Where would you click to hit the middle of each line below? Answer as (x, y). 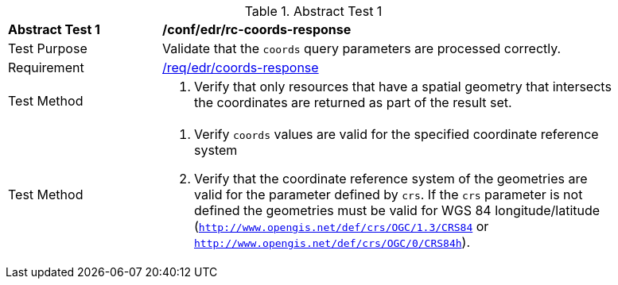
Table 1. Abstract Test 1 (313, 11)
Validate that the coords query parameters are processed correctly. (362, 48)
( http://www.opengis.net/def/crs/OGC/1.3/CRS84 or (342, 226)
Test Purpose (48, 48)
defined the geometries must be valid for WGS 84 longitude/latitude (397, 210)
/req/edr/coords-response (241, 67)
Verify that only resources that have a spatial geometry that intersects (403, 87)
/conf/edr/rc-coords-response (257, 29)
